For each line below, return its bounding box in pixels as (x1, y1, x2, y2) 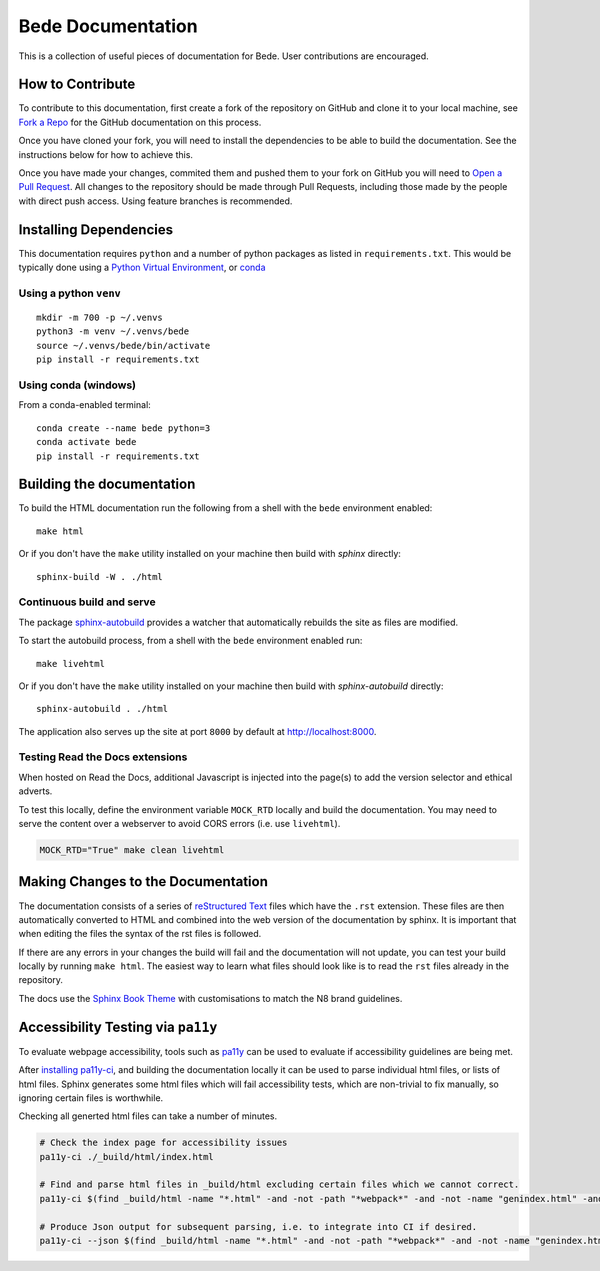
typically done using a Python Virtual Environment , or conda (18, 261, 266, 274)
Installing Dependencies (18, 221, 174, 238)
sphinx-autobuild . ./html (36, 703, 169, 715)
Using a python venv (18, 286, 122, 300)
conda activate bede (36, 436, 137, 448)
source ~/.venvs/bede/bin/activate (36, 340, 211, 351)
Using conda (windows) (18, 378, 137, 392)
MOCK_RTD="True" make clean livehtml (39, 845, 225, 855)
